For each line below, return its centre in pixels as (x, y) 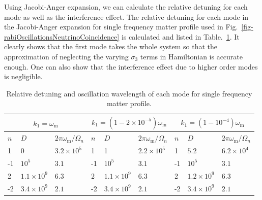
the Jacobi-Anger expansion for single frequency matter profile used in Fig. (121, 27)
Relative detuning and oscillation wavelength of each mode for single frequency (129, 93)
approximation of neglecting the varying (66, 56)
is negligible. (23, 76)
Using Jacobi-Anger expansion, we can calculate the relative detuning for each (126, 7)
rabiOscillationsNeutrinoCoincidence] (62, 36)
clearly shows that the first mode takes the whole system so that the (111, 46)
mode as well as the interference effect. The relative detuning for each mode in (126, 16)
